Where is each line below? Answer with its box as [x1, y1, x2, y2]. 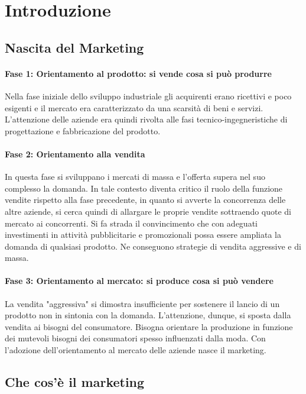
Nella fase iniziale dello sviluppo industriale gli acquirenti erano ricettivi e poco [5, 89, 292, 102]
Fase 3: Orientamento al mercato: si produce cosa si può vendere [5, 274, 274, 287]
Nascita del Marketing [5, 38, 144, 56]
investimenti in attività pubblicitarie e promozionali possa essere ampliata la [5, 228, 281, 241]
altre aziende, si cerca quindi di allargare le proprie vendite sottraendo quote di [5, 205, 291, 217]
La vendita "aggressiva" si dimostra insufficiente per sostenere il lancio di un [5, 297, 280, 309]
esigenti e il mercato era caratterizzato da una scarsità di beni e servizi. [5, 101, 263, 114]
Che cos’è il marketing [5, 373, 145, 391]
